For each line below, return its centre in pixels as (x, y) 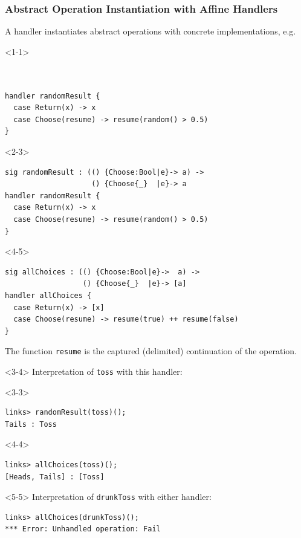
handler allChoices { (48, 295)
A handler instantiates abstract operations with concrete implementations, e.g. (150, 31)
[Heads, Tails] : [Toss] (55, 477)
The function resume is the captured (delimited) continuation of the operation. (151, 351)
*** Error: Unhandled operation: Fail (83, 529)
